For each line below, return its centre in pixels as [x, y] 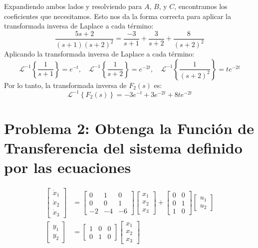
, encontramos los [201, 6]
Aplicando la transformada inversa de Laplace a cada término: [99, 54]
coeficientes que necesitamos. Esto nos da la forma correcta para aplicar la [118, 16]
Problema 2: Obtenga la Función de [129, 128]
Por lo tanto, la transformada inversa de [65, 85]
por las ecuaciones [68, 167]
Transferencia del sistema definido [123, 148]
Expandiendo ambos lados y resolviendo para [73, 6]
